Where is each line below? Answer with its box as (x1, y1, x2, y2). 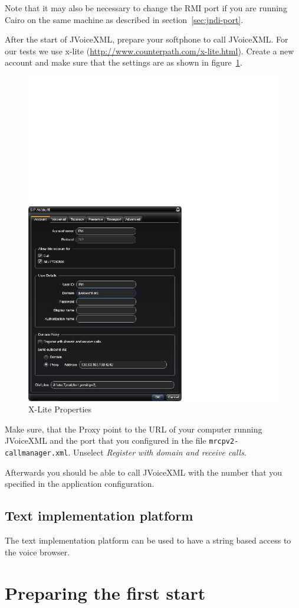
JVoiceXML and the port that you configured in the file (5, 434, 206, 447)
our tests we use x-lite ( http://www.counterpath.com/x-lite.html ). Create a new (5, 44, 294, 57)
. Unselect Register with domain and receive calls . (68, 446, 247, 459)
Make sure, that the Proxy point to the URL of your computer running (5, 422, 262, 435)
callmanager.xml (5, 449, 68, 458)
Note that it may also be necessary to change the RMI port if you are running (5, 2, 287, 14)
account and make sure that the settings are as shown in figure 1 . (5, 56, 242, 69)
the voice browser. (5, 545, 70, 558)
